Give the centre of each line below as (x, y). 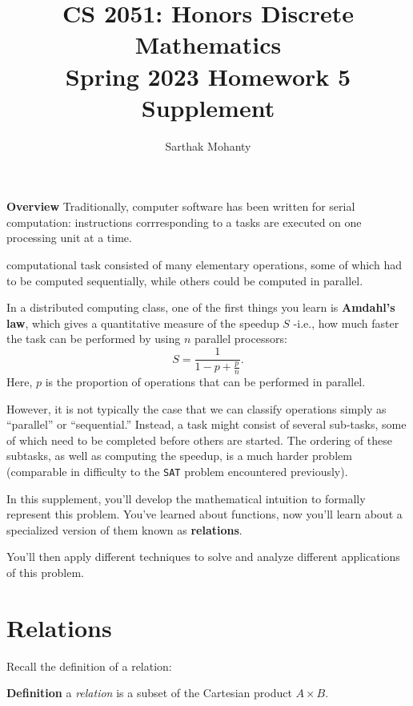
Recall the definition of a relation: (89, 666)
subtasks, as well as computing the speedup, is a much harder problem (179, 456)
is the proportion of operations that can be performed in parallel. (205, 382)
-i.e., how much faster (346, 323)
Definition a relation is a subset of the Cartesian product (149, 693)
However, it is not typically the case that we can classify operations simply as (196, 408)
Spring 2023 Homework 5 (208, 76)
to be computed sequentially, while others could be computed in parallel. (185, 280)
